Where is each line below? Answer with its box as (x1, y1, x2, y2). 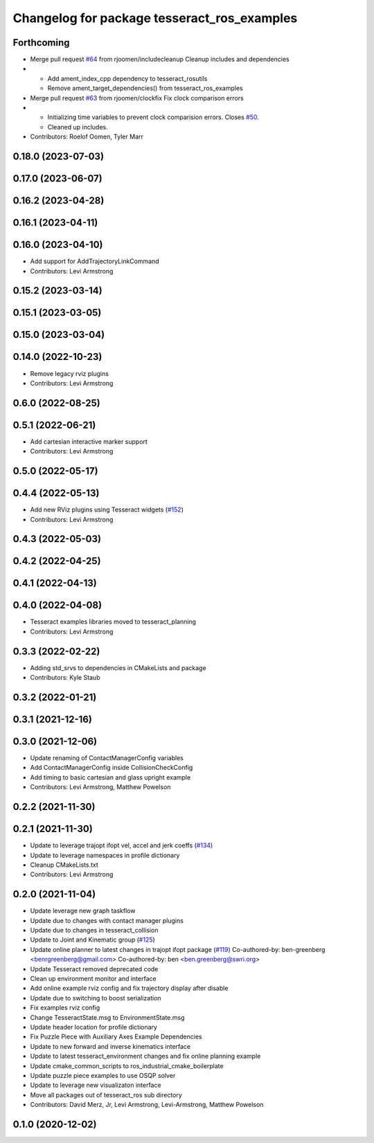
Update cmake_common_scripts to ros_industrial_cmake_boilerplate (30, 1061, 224, 1070)
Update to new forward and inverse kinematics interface (30, 1042, 191, 1050)
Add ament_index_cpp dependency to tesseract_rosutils (47, 74, 208, 82)
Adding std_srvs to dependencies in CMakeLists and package (30, 663, 207, 672)
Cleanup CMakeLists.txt (30, 861, 98, 869)
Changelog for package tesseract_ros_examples (12, 10, 298, 26)
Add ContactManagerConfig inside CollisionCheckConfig (30, 764, 193, 772)
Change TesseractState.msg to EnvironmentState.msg (30, 1013, 185, 1021)
